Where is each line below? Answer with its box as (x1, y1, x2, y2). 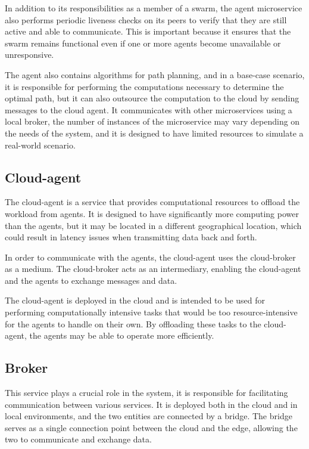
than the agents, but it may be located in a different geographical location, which (5, 219, 302, 231)
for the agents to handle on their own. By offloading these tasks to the (5, 317, 261, 330)
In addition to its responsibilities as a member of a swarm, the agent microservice (5, 2, 302, 14)
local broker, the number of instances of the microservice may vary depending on (5, 115, 300, 128)
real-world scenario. (5, 138, 76, 151)
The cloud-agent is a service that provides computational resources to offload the (5, 196, 300, 208)
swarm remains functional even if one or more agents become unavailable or (5, 36, 281, 49)
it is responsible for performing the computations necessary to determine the (5, 80, 284, 92)
